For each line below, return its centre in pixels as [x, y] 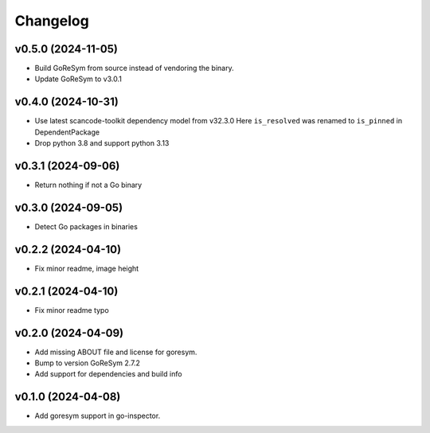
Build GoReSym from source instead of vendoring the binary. [134, 68]
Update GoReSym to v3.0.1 [78, 79]
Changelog [52, 21]
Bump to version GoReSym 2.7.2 [88, 363]
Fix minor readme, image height [87, 268]
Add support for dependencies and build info [108, 374]
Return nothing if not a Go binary [88, 185]
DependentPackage [67, 132]
